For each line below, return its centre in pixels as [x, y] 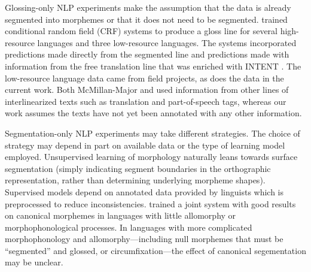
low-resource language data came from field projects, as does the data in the [144, 78]
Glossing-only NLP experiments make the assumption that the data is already [148, 7]
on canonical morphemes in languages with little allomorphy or [121, 215]
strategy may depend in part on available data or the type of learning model [145, 145]
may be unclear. [34, 262]
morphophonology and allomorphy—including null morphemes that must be [144, 239]
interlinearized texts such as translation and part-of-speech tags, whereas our [146, 101]
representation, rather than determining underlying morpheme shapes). [135, 180]
